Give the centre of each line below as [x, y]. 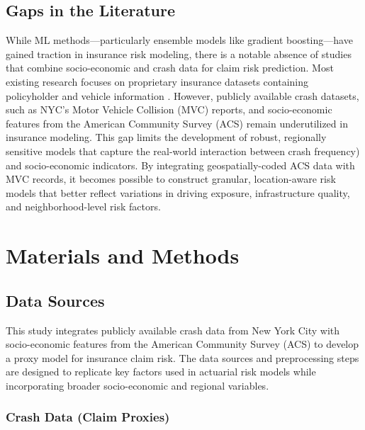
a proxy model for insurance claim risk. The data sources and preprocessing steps [182, 357]
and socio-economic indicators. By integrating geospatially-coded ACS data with [180, 165]
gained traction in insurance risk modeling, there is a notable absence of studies [179, 53]
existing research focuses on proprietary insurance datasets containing [157, 81]
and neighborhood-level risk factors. [83, 206]
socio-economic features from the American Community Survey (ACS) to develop [182, 344]
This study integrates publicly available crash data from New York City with [173, 330]
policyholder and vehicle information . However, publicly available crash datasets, [182, 95]
